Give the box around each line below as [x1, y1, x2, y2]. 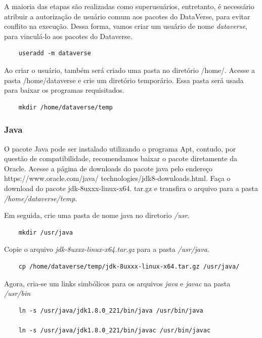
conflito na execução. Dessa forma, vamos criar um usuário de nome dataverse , [4, 21, 247, 31]
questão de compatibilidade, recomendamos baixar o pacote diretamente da [4, 153, 238, 164]
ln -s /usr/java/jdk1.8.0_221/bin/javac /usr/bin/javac [18, 326, 211, 334]
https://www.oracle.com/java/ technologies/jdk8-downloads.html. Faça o [4, 173, 231, 183]
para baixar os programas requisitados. [4, 85, 124, 95]
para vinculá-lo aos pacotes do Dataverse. [4, 30, 133, 41]
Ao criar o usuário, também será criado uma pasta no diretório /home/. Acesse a [4, 64, 255, 75]
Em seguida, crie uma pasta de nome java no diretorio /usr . [4, 210, 190, 220]
